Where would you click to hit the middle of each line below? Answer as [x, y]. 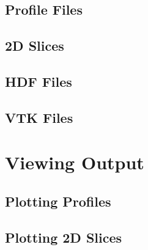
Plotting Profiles [58, 201]
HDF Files [39, 81]
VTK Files [39, 117]
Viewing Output [75, 162]
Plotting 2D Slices [64, 237]
